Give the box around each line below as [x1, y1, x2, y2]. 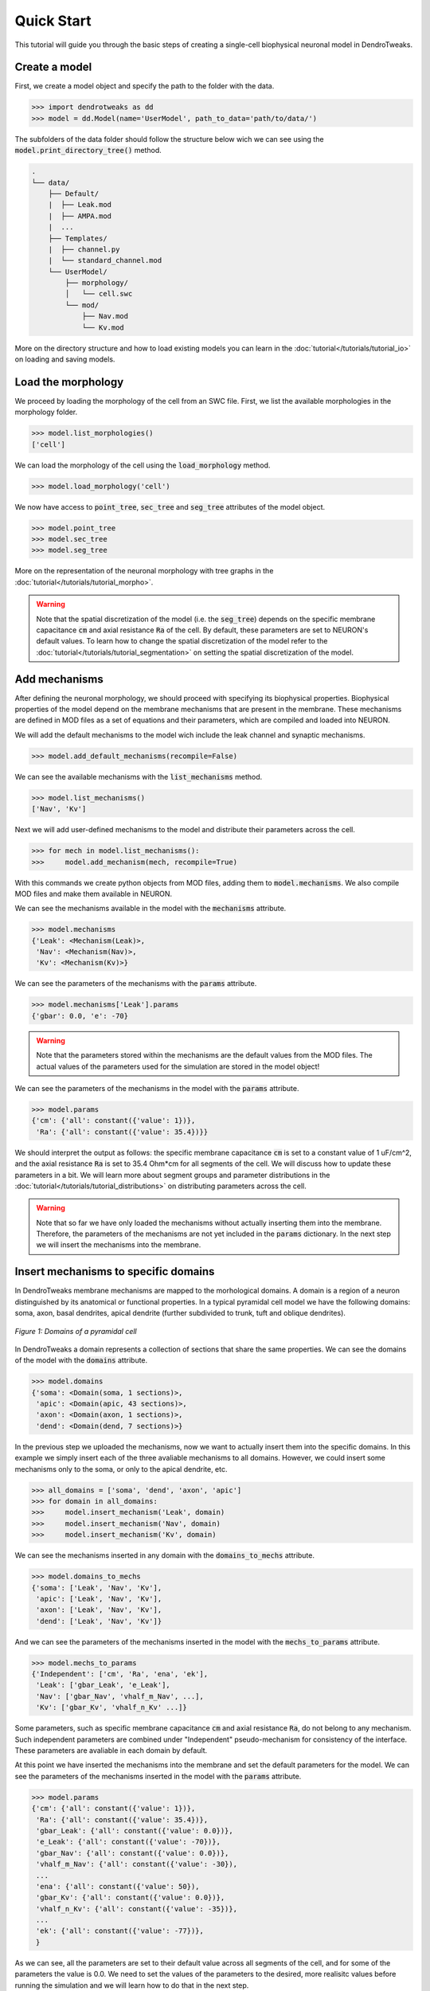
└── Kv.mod [81, 323, 125, 332]
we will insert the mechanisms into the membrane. [36, 1240, 201, 1250]
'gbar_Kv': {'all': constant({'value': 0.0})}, [36, 1893, 225, 1903]
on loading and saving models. [14, 354, 115, 364]
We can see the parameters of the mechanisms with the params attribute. [14, 979, 257, 988]
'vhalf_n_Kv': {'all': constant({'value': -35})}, [36, 1904, 238, 1913]
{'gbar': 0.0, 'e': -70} [31, 1011, 129, 1020]
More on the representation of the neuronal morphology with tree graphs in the [14, 566, 274, 576]
